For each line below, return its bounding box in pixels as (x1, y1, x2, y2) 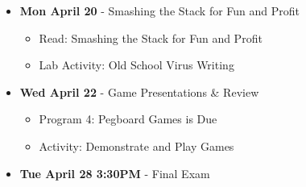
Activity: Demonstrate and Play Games (39, 137, 234, 154)
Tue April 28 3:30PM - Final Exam (19, 164, 210, 181)
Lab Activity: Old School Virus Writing (39, 56, 234, 73)
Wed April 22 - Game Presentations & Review (19, 83, 259, 100)
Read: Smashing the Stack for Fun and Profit (39, 29, 263, 46)
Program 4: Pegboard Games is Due (39, 110, 217, 127)
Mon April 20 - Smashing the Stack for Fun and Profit (19, 2, 300, 19)
